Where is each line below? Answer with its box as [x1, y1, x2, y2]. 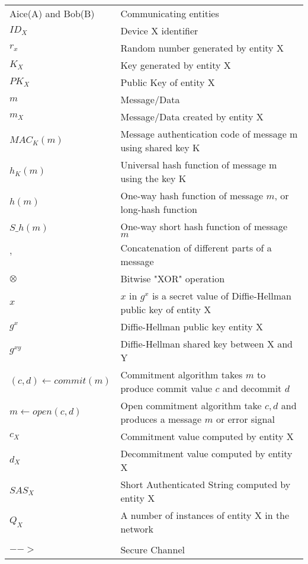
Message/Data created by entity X [120, 110, 264, 123]
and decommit [222, 381, 282, 395]
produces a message [120, 412, 202, 426]
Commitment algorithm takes [120, 368, 243, 381]
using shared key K [120, 141, 200, 154]
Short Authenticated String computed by [120, 477, 291, 491]
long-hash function [120, 202, 197, 216]
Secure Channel [120, 543, 185, 556]
